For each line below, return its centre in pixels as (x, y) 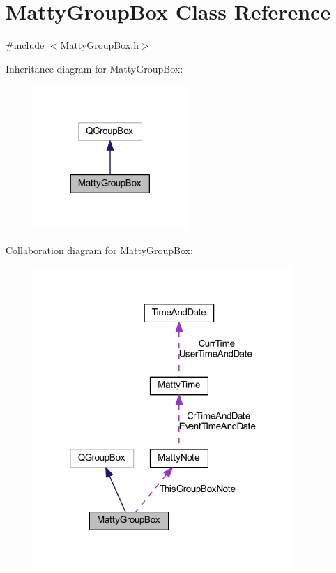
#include (25, 45)
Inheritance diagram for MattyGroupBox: (94, 68)
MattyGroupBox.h (99, 45)
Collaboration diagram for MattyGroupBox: (99, 250)
